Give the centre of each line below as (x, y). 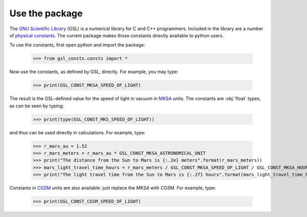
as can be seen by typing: (37, 106)
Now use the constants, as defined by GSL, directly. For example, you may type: (94, 72)
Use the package (46, 13)
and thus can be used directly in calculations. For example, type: (78, 132)
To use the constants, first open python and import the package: (77, 45)
